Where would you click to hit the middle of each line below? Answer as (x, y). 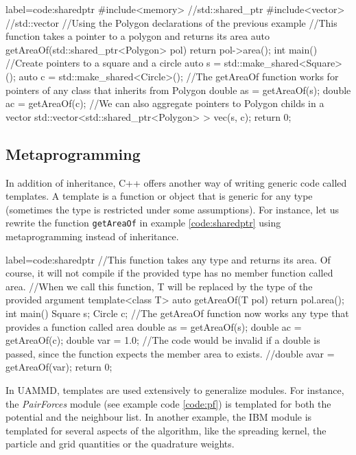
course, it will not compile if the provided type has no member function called (169, 273)
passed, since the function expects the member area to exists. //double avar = (170, 353)
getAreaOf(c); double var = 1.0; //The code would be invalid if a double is (163, 340)
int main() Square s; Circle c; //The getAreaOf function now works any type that (177, 313)
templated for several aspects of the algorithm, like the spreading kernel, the (166, 430)
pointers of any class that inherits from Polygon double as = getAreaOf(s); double (178, 90)
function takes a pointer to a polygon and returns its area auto (138, 36)
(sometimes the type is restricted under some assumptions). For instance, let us (173, 209)
